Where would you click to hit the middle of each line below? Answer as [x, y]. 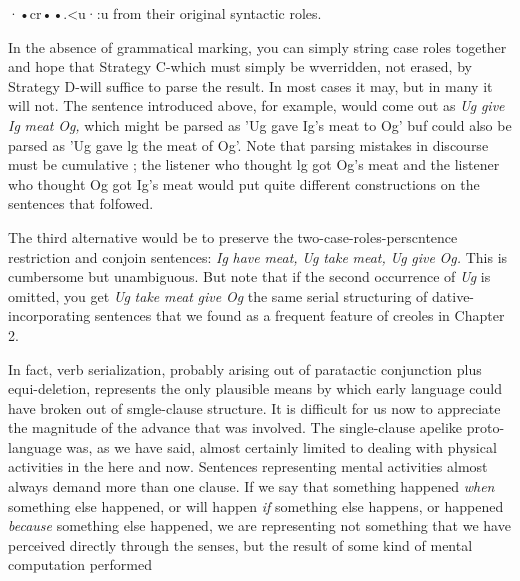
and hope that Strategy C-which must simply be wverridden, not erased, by [240, 66]
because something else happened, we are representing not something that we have [259, 525]
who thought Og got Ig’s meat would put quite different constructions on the [244, 183]
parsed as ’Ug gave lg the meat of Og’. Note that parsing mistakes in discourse [248, 144]
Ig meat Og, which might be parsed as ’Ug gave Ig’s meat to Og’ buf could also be [260, 124]
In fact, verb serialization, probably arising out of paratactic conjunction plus [245, 368]
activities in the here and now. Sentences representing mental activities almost [248, 466]
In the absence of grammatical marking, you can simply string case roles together [257, 46]
